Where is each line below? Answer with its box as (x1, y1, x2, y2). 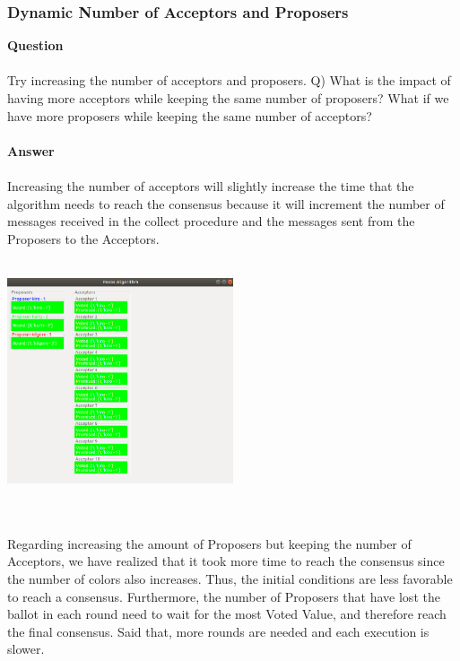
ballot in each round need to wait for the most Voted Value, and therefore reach (7, 604, 447, 623)
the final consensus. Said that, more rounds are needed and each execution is (7, 622, 430, 640)
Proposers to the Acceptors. (7, 229, 160, 248)
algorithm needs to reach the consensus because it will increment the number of (7, 194, 445, 213)
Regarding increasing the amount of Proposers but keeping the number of (7, 534, 412, 552)
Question (7, 36, 64, 55)
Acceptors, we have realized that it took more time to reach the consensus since (7, 552, 445, 570)
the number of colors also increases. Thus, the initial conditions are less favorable (7, 570, 453, 588)
